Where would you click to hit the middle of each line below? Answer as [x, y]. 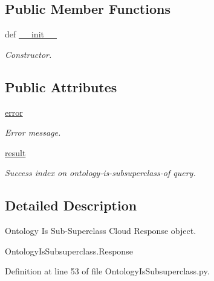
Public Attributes [61, 87]
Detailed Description [71, 205]
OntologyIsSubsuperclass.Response [69, 251]
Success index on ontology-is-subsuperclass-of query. [100, 173]
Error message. [33, 132]
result [15, 152]
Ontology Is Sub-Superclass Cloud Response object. [101, 231]
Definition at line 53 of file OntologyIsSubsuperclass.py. [107, 271]
